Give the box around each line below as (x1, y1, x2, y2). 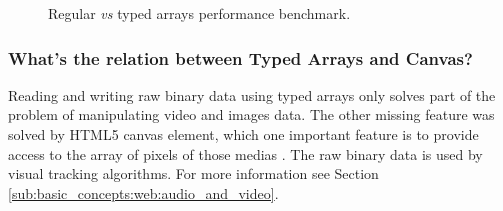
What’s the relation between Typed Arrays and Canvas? (8, 45, 473, 70)
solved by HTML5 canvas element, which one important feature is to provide (8, 124, 479, 144)
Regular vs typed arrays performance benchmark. (48, 3, 351, 23)
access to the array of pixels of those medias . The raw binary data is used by (8, 143, 483, 164)
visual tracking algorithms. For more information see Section (8, 163, 379, 184)
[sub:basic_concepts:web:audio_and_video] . (8, 182, 279, 203)
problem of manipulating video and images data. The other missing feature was (8, 104, 495, 125)
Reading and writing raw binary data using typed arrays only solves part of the (8, 84, 496, 105)
